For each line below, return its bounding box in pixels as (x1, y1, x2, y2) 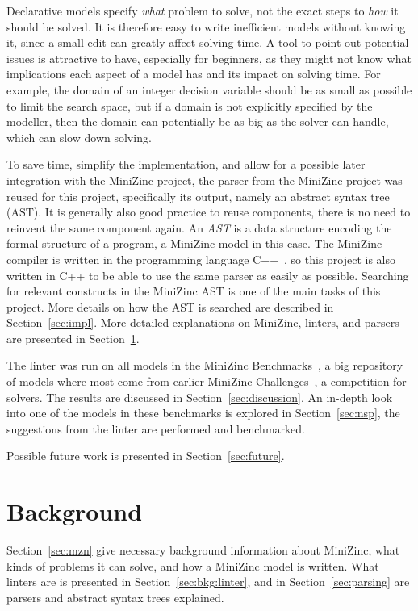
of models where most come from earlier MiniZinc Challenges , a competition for (6, 373, 407, 390)
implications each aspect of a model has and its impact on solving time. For (6, 65, 381, 82)
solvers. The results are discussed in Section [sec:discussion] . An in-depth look (6, 388, 393, 405)
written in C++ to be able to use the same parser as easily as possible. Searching (6, 266, 409, 283)
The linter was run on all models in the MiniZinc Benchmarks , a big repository (6, 357, 403, 374)
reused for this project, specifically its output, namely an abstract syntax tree (6, 187, 390, 204)
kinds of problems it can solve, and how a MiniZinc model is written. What (6, 557, 379, 574)
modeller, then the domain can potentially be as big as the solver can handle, (6, 113, 389, 130)
